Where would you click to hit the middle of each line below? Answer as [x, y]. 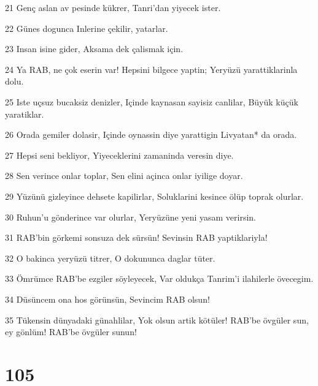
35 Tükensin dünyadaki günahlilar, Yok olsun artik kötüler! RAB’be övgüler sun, [157, 320]
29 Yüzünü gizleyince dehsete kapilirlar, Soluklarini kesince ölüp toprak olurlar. [154, 196]
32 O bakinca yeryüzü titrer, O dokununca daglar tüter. [110, 258]
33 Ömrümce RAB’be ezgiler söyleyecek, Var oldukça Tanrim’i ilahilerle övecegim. [159, 278]
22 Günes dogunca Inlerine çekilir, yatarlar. [87, 28]
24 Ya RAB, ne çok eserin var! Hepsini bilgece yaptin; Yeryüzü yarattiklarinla [151, 69]
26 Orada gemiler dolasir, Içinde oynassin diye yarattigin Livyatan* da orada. [151, 134]
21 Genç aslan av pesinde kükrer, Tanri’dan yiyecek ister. [113, 7]
